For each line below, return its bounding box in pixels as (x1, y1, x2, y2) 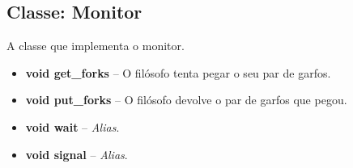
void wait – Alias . (25, 118, 120, 135)
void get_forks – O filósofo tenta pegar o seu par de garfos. (25, 64, 331, 81)
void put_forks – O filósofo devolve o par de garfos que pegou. (25, 91, 347, 108)
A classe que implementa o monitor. (6, 37, 185, 54)
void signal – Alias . (25, 145, 128, 162)
